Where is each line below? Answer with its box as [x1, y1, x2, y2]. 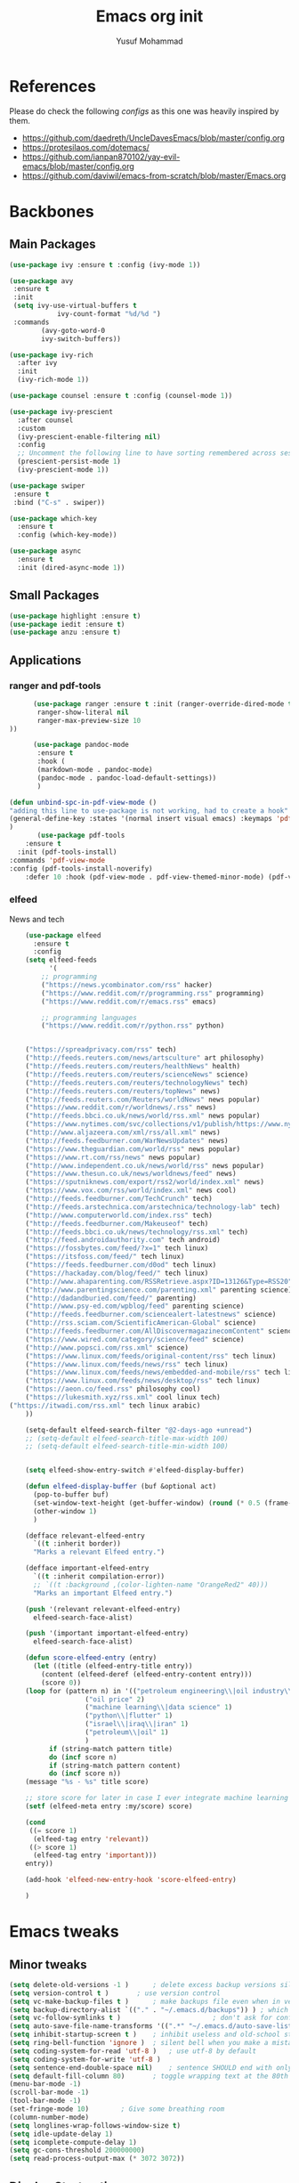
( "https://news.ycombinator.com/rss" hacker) [41, 980, 214, 989]
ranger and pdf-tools [9, 679, 101, 692]
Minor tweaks [9, 1957, 87, 1972]
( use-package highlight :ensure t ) [9, 612, 141, 621]
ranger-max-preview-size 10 [36, 716, 141, 725]
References [9, 76, 96, 96]
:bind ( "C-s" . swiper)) [12, 498, 105, 507]
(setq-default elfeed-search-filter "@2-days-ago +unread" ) [25, 1425, 253, 1434]
